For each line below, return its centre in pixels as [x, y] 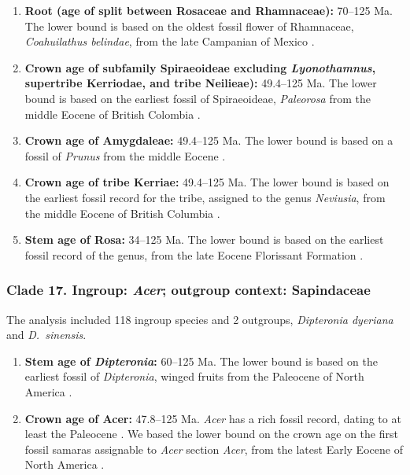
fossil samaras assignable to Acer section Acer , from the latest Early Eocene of [214, 449]
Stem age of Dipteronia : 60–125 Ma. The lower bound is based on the [201, 361]
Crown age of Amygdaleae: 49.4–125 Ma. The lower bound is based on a [209, 140]
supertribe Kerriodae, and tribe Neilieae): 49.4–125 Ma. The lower [201, 83]
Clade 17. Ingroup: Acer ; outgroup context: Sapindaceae [188, 290]
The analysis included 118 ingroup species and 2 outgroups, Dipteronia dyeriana [200, 319]
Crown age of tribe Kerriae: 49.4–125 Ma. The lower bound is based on [207, 182]
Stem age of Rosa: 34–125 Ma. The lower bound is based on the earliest [204, 239]
